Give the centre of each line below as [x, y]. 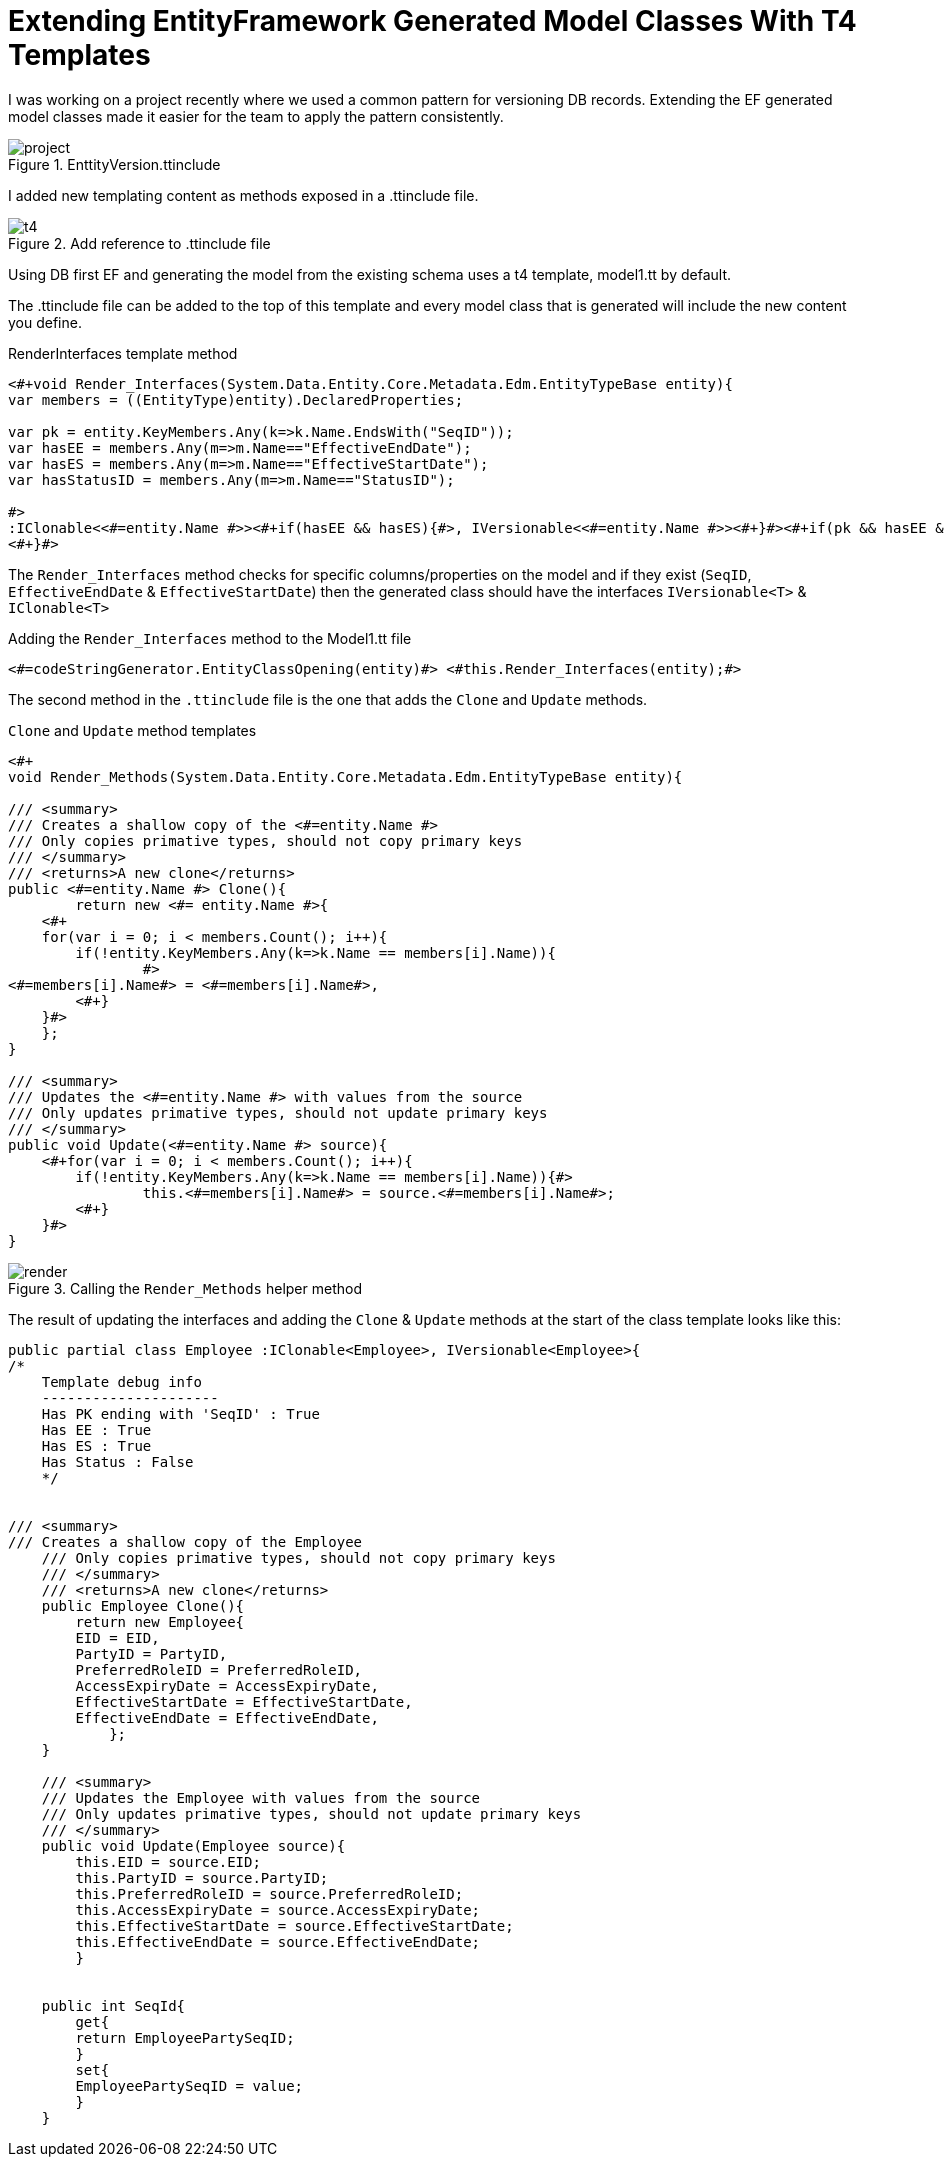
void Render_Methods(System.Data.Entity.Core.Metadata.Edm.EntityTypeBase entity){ [345, 776]
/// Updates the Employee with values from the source [261, 1797]
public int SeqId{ [113, 2005]
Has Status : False [117, 1461]
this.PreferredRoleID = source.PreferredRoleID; [269, 1893]
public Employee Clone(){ [143, 1605]
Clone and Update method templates [132, 730]
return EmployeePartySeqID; [185, 2037]
